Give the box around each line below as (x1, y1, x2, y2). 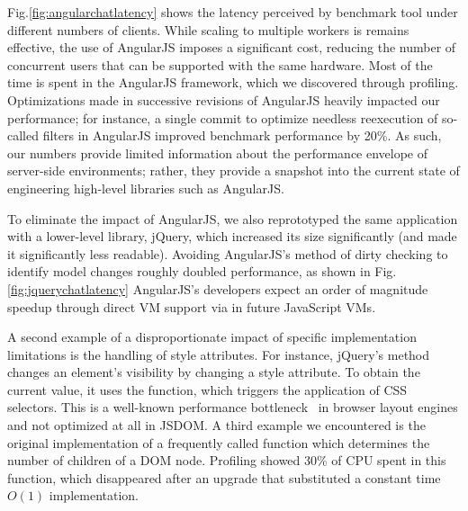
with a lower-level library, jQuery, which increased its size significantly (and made (7, 227, 457, 246)
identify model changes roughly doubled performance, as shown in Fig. (7, 262, 397, 281)
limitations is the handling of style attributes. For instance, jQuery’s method (7, 345, 430, 363)
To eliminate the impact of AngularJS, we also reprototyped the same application (7, 209, 458, 228)
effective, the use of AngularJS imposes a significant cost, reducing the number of (7, 38, 456, 57)
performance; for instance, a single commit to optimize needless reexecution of (7, 108, 438, 127)
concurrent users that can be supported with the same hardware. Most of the (7, 55, 433, 74)
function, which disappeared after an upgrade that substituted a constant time (7, 468, 441, 487)
